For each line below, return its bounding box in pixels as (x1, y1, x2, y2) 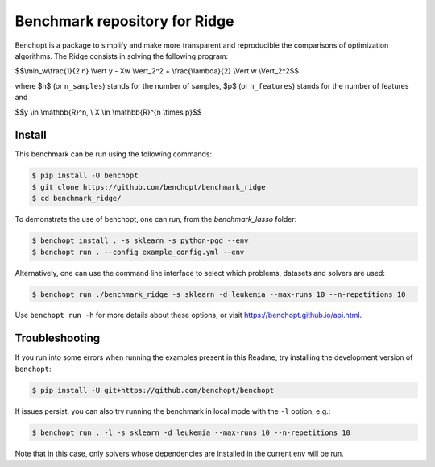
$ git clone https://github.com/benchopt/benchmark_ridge (31, 182, 266, 191)
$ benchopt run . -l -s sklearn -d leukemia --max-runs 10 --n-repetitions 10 (31, 427, 350, 437)
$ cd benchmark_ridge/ (31, 194, 122, 203)
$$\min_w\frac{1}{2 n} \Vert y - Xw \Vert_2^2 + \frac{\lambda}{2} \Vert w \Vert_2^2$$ (14, 66, 300, 76)
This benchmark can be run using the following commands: (14, 149, 213, 159)
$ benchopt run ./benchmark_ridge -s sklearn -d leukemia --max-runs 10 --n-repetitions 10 (31, 290, 406, 298)
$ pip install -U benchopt (31, 171, 139, 181)
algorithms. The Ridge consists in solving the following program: (14, 51, 229, 60)
